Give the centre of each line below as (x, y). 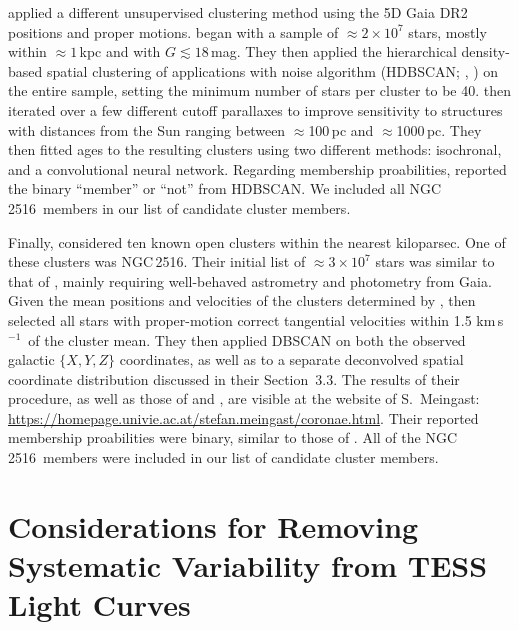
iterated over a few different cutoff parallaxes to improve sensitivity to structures (255, 109)
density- (485, 51)
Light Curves (99, 604)
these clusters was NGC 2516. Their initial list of (157, 261)
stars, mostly (447, 31)
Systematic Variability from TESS (248, 565)
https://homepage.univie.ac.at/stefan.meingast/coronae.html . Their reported (243, 417)
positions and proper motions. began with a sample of (173, 31)
